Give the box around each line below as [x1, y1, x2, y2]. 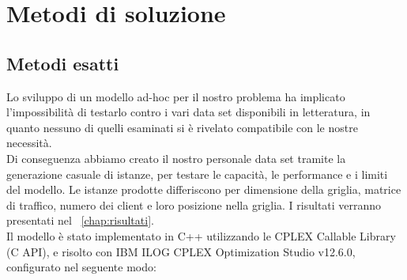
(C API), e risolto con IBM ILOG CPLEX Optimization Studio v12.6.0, [6, 243, 356, 259]
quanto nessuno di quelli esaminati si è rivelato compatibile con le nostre [6, 119, 358, 135]
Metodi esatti [6, 51, 119, 75]
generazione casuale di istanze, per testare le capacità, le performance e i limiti [6, 165, 388, 182]
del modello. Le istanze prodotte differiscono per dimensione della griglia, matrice [6, 181, 401, 198]
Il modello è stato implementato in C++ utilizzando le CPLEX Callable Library [6, 227, 396, 244]
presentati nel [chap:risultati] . [6, 212, 154, 229]
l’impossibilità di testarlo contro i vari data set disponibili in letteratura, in [6, 104, 371, 120]
